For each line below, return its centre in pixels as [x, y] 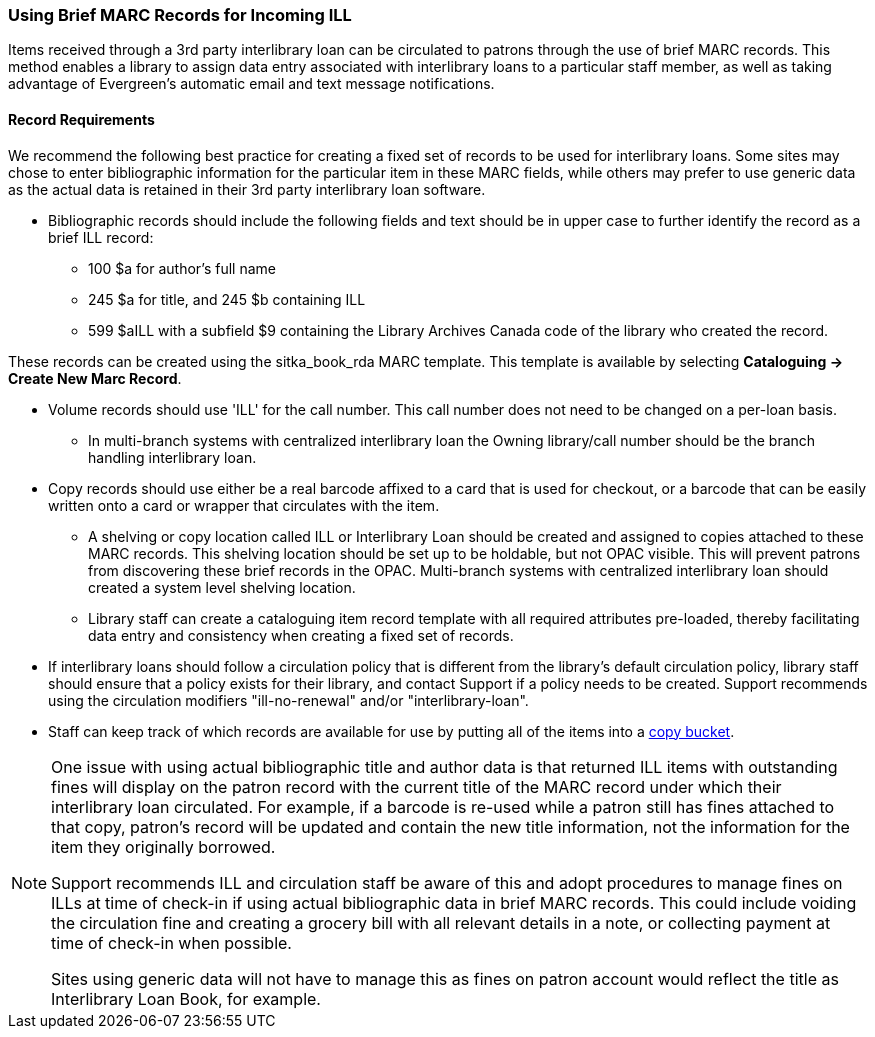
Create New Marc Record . [95, 378]
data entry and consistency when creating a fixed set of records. [301, 635]
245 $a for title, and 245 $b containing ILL [227, 299]
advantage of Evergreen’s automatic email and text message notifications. [251, 84]
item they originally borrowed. [163, 846]
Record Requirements [81, 119]
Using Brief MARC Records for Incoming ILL [180, 15]
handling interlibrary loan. [172, 457]
